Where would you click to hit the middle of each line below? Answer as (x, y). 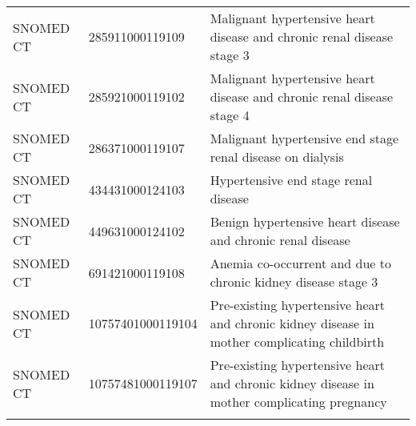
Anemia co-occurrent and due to (301, 263)
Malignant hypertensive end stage (304, 138)
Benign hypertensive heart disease (305, 221)
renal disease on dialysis (277, 157)
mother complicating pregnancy (298, 402)
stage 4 (230, 115)
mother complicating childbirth (297, 342)
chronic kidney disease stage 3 (294, 281)
